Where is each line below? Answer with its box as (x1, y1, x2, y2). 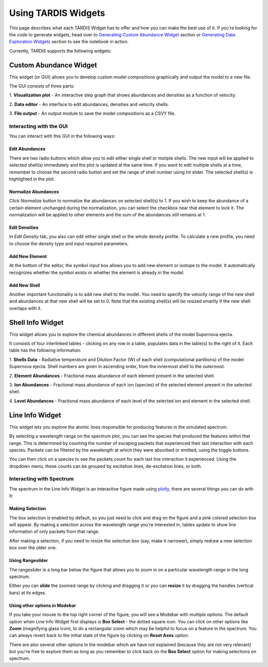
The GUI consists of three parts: (9, 83, 75, 89)
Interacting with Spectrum (9, 476, 74, 482)
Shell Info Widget (9, 318, 64, 327)
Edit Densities (9, 224, 39, 231)
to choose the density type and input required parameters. (9, 240, 129, 246)
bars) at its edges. (9, 589, 47, 595)
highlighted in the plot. (9, 176, 55, 182)
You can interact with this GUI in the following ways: (9, 133, 116, 139)
